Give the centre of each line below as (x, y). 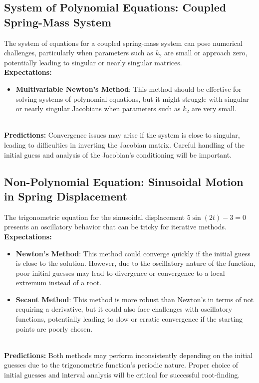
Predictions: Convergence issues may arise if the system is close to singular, (122, 135)
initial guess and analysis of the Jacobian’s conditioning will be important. (118, 154)
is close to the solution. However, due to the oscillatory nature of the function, (135, 263)
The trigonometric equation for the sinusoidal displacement (95, 217)
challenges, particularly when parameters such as (79, 53)
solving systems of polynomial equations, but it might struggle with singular (132, 98)
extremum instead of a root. (59, 283)
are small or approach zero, (206, 53)
